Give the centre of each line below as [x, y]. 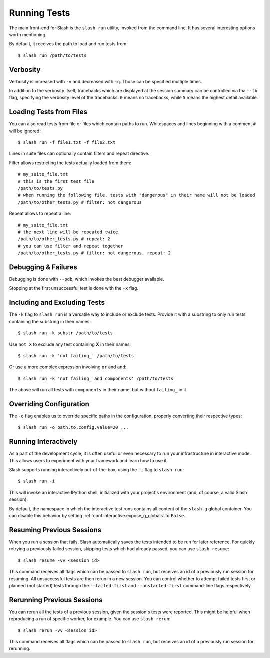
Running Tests [40, 13]
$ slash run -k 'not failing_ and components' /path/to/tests [96, 378]
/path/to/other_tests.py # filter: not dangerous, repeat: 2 [94, 253]
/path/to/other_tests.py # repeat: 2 [64, 239]
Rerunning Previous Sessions [56, 600]
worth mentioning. [28, 34]
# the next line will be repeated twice [68, 232]
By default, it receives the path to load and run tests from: [69, 44]
